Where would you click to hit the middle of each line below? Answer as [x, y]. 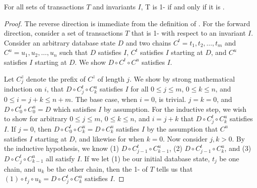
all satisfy [60, 158]
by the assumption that [182, 128]
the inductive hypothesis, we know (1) [62, 148]
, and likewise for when [109, 138]
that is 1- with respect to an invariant [189, 33]
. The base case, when [104, 99]
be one [229, 158]
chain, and [20, 168]
